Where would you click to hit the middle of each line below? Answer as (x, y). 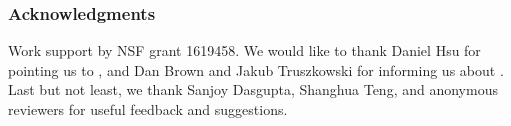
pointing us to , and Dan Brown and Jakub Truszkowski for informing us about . (256, 69)
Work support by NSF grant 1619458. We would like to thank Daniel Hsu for (244, 50)
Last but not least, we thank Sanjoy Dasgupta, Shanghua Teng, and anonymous (253, 89)
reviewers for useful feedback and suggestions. (148, 109)
